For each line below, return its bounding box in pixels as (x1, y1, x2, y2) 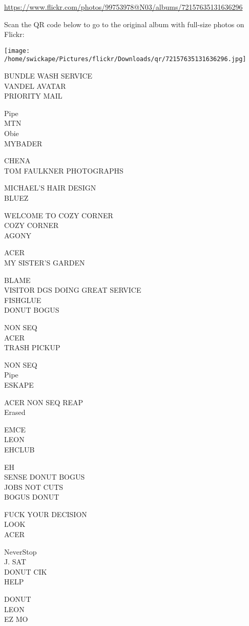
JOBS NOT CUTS (4, 481, 64, 492)
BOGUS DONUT (4, 491, 59, 502)
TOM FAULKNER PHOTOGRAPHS (4, 165, 123, 176)
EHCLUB (4, 444, 35, 454)
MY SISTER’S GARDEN (4, 257, 85, 268)
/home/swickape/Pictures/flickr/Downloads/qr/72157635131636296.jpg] (4, 55, 246, 63)
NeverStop (4, 546, 37, 557)
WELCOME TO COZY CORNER (4, 210, 113, 220)
